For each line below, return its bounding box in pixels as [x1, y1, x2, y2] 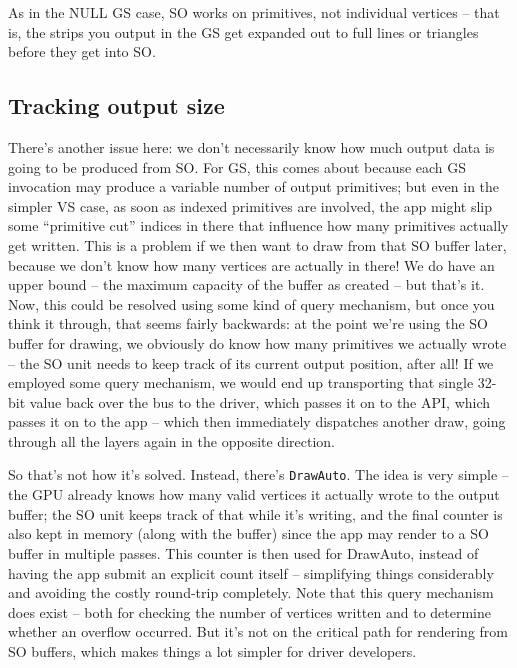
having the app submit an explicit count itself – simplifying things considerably [8, 562, 494, 583]
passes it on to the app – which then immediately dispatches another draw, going [8, 411, 506, 432]
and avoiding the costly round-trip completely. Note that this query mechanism [8, 582, 494, 603]
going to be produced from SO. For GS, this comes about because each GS [8, 156, 467, 177]
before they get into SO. [8, 41, 156, 62]
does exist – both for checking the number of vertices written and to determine [8, 601, 492, 622]
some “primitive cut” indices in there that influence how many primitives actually [8, 215, 509, 236]
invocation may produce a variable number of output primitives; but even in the [8, 176, 500, 197]
